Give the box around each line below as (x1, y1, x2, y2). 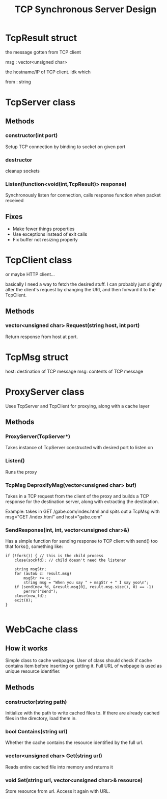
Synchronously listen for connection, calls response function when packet (5, 192, 161, 198)
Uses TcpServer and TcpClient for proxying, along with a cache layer (5, 403, 150, 409)
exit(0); (14, 598, 33, 603)
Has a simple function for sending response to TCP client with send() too (5, 538, 158, 544)
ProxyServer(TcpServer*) (5, 433, 70, 440)
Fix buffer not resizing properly (12, 237, 78, 243)
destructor (5, 156, 33, 163)
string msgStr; (14, 567, 47, 572)
